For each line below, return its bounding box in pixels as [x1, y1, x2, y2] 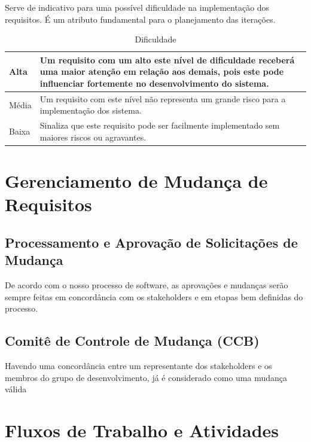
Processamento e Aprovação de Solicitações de [5, 233, 298, 251]
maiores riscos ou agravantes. [39, 130, 147, 143]
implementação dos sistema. [39, 104, 142, 117]
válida [5, 383, 27, 395]
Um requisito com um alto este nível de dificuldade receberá [39, 53, 295, 66]
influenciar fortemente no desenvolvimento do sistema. [39, 77, 269, 89]
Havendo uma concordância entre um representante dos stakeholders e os [5, 359, 272, 372]
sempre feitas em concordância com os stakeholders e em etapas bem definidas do [5, 290, 303, 303]
